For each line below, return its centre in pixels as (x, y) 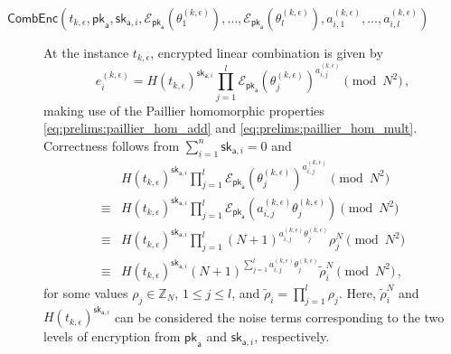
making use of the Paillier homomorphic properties (184, 110)
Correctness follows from (112, 145)
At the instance (86, 52)
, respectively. (292, 336)
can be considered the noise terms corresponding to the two (279, 317)
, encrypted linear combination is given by (267, 52)
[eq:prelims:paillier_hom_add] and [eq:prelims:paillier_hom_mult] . (230, 128)
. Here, (357, 292)
